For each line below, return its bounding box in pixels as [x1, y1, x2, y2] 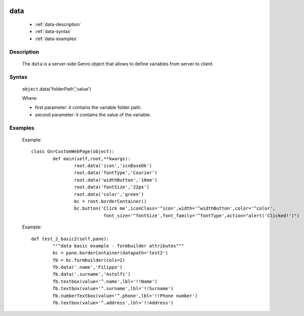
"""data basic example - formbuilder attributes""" [52, 243, 184, 249]
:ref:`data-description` [35, 21, 81, 27]
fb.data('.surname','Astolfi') [52, 271, 131, 277]
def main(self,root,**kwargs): [52, 156, 131, 161]
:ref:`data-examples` [35, 36, 78, 42]
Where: [22, 95, 38, 101]
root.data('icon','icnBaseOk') [74, 163, 152, 168]
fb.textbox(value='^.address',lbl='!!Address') [52, 300, 174, 306]
